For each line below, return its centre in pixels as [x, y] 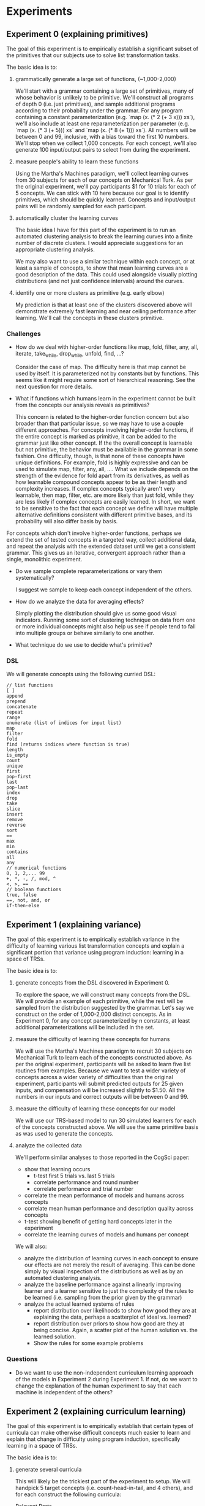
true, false [21, 895]
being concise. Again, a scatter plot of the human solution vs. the [115, 1330]
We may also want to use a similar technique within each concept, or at [105, 261]
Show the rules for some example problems [88, 1343]
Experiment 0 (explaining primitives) [77, 34]
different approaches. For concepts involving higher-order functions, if [104, 430]
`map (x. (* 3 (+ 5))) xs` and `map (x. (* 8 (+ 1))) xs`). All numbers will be [106, 130]
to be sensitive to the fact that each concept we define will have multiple [106, 509]
